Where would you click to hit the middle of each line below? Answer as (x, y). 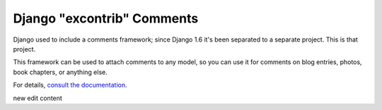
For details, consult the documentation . (70, 85)
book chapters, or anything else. (60, 72)
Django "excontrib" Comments (106, 18)
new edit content (38, 98)
